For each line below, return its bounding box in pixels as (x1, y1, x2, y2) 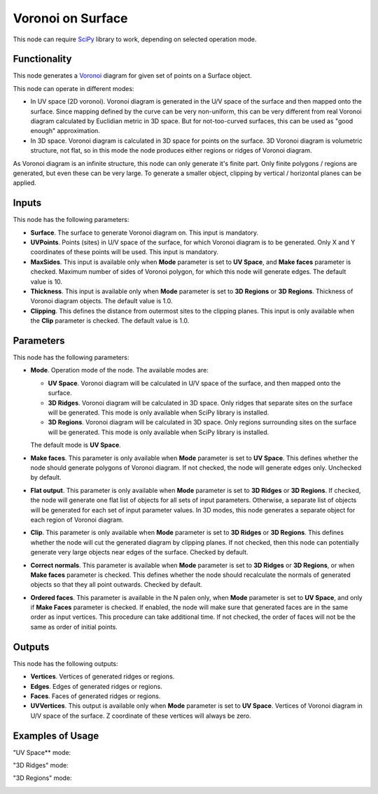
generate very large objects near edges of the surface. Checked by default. (30, 548, 248, 557)
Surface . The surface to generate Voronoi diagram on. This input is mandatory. (30, 228, 259, 237)
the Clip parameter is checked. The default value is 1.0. (30, 316, 190, 325)
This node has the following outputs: (13, 659, 118, 668)
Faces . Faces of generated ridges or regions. (30, 692, 161, 700)
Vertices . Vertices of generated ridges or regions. (30, 672, 175, 681)
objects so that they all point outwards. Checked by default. (30, 580, 203, 589)
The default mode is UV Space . (30, 441, 122, 450)
